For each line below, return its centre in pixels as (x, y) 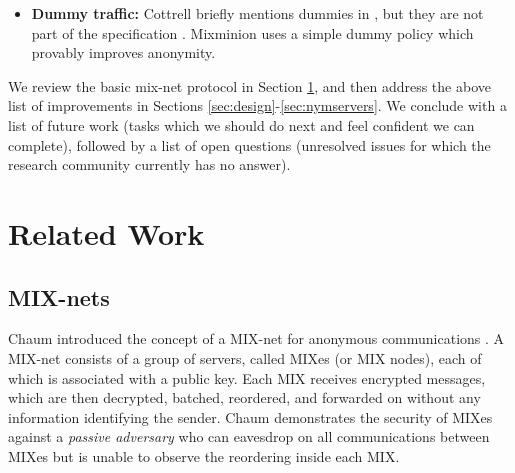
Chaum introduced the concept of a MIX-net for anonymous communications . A (256, 338)
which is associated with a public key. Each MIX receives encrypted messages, (247, 377)
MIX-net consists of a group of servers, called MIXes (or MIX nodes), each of (245, 357)
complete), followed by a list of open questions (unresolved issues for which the (249, 144)
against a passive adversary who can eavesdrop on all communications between (249, 436)
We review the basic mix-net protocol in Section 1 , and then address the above (249, 85)
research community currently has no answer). (149, 164)
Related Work (106, 232)
